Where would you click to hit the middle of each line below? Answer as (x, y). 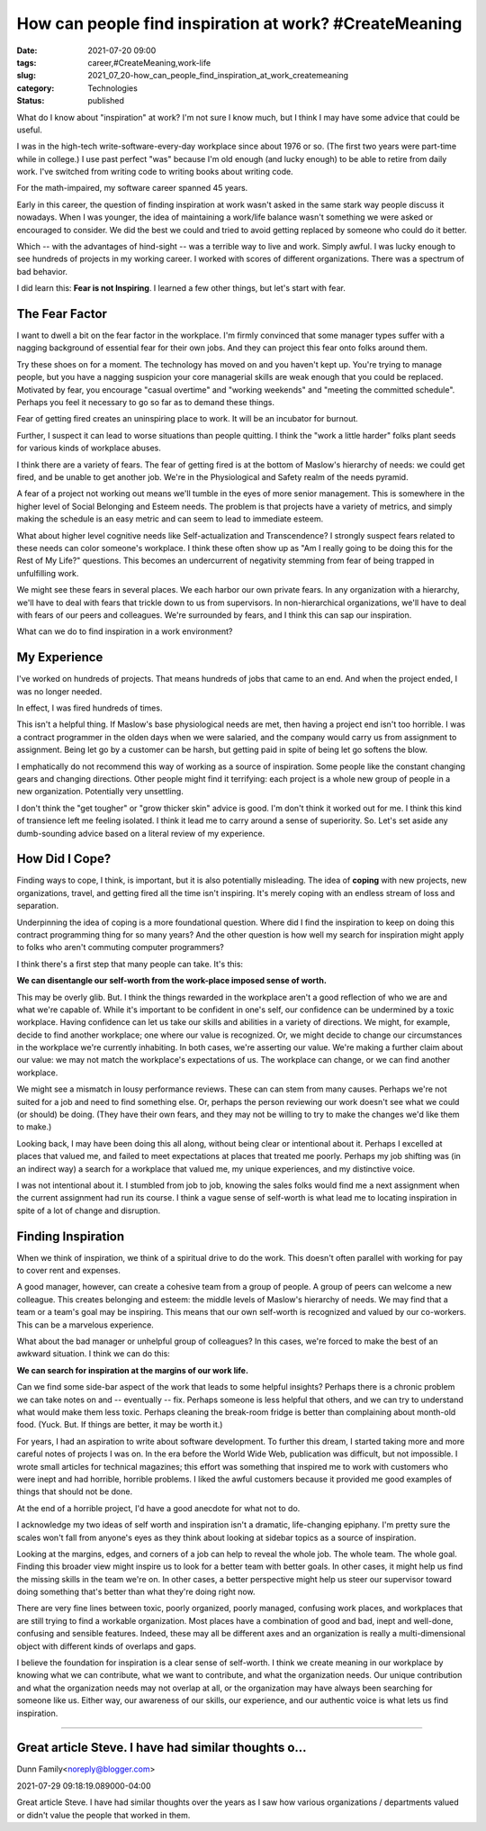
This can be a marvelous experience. (85, 1325)
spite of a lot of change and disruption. (89, 1210)
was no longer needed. (59, 691)
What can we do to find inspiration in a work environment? (125, 631)
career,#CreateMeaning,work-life (149, 62)
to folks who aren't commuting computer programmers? (120, 947)
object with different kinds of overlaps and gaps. (107, 1646)
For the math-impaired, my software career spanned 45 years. (132, 188)
